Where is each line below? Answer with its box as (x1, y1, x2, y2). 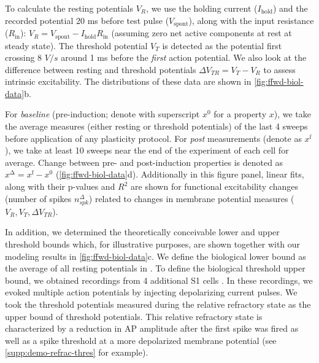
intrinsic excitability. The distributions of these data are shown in (5, 75, 252, 88)
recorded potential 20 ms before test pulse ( (5, 14, 169, 26)
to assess (263, 63, 296, 76)
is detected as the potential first (162, 39, 282, 52)
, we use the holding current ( (146, 2, 258, 14)
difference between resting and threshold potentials (5, 63, 196, 76)
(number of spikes (5, 192, 72, 205)
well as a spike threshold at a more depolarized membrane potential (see (5, 334, 277, 346)
